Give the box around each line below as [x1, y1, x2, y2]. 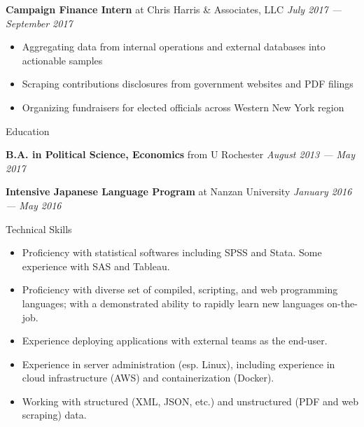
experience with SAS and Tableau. [22, 258, 170, 273]
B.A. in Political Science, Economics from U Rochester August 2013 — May [6, 147, 355, 162]
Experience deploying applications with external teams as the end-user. [22, 333, 328, 348]
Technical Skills [6, 221, 72, 236]
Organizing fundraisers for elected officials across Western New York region [22, 99, 344, 114]
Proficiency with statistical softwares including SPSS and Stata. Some [22, 245, 322, 260]
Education [6, 123, 50, 138]
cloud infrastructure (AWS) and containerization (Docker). [22, 370, 274, 385]
